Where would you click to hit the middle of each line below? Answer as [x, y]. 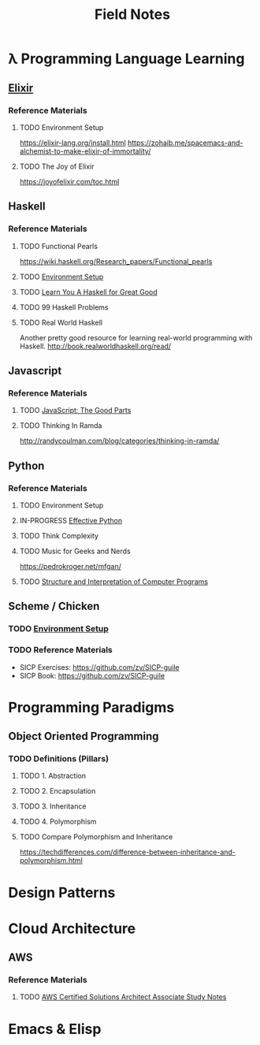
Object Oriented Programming [84, 736]
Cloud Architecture [72, 928]
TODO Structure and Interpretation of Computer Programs [114, 582]
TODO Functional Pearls [59, 246]
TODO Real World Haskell [61, 322]
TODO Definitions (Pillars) [58, 759]
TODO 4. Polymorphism [58, 822]
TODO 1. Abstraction [53, 776]
